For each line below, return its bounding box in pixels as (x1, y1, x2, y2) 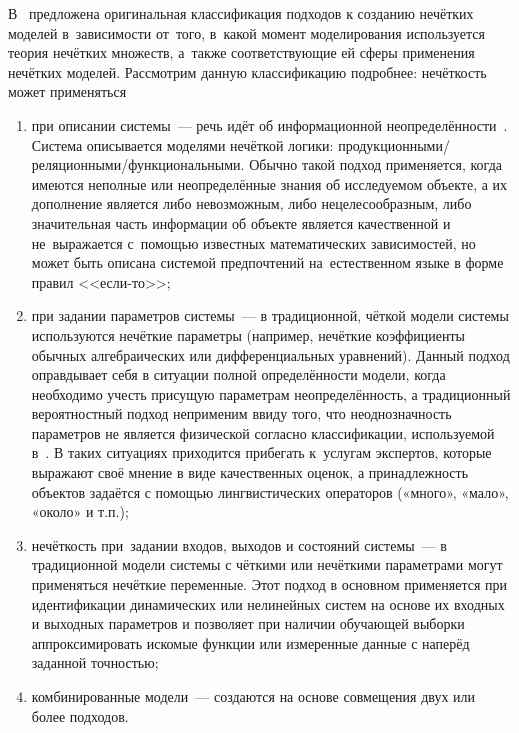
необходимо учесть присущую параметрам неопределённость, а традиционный (31, 383, 511, 404)
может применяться (8, 81, 127, 102)
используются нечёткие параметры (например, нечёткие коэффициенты (31, 324, 465, 345)
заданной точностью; (31, 652, 159, 673)
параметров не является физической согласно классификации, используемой (31, 422, 495, 443)
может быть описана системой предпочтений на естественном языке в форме (31, 252, 504, 273)
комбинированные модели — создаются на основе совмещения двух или (31, 686, 476, 706)
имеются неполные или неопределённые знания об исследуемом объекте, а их (31, 173, 508, 194)
